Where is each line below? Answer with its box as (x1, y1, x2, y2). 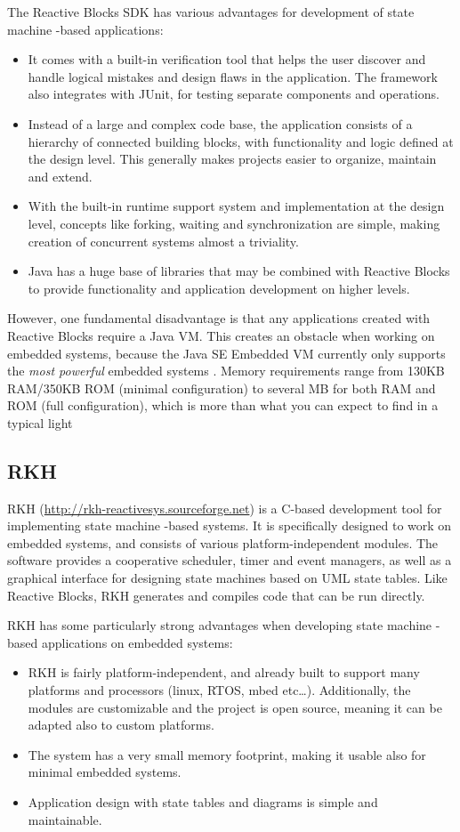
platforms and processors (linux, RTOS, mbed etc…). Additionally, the (28, 681, 411, 699)
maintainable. (28, 810, 102, 828)
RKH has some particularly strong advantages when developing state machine (7, 616, 432, 634)
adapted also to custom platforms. (28, 715, 214, 734)
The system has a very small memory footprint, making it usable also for (28, 745, 426, 763)
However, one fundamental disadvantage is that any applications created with (7, 309, 431, 327)
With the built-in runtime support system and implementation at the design (28, 197, 445, 215)
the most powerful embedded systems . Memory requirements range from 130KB (7, 361, 445, 380)
